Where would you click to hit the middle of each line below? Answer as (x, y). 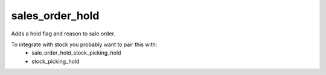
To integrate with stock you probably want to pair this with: (84, 44)
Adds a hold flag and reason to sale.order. (63, 34)
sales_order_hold (55, 16)
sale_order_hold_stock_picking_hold (76, 53)
